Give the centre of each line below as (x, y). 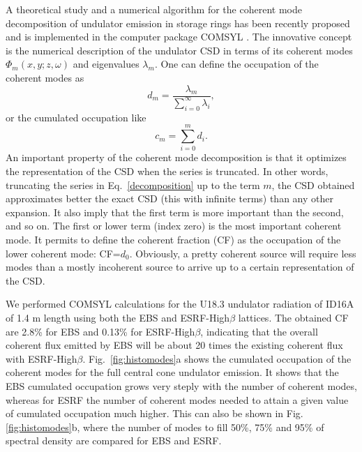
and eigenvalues (106, 64)
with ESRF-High (42, 358)
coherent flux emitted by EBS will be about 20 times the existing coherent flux (174, 345)
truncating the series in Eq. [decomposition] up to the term (133, 184)
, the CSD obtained (313, 184)
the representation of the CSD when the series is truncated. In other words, (167, 171)
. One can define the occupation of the (236, 64)
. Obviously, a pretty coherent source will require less (243, 253)
